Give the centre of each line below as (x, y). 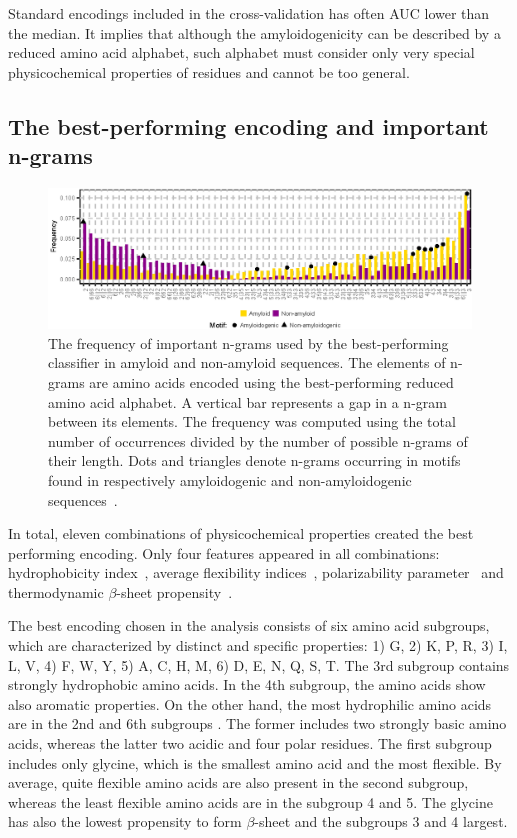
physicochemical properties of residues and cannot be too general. (209, 71)
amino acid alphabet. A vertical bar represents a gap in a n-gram (247, 401)
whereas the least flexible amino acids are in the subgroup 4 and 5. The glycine (250, 801)
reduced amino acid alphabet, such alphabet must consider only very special (241, 52)
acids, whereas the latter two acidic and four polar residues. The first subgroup (250, 743)
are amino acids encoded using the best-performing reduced (271, 381)
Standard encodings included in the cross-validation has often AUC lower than (249, 13)
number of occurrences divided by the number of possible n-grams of (258, 440)
